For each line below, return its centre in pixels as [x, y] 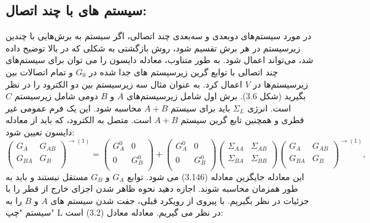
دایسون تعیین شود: [40, 131]
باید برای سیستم [200, 108]
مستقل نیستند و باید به [47, 176]
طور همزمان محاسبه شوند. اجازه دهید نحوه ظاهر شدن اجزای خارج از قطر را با [152, 188]
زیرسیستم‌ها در [280, 84]
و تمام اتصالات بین [39, 71]
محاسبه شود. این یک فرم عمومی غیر [74, 108]
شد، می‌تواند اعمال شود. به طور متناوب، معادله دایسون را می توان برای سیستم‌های [160, 60]
